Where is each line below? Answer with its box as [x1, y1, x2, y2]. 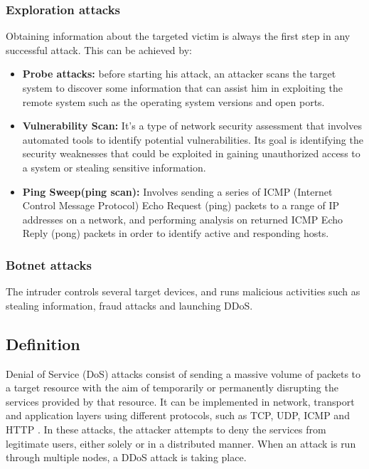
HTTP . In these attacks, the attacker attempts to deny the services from [6, 421, 326, 436]
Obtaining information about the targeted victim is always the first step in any [6, 28, 351, 43]
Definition [6, 332, 80, 354]
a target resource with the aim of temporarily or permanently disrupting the [6, 380, 338, 395]
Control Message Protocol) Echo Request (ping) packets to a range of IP [22, 198, 340, 213]
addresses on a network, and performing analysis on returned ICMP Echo [22, 211, 343, 226]
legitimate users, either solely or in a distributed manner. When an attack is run [6, 436, 356, 450]
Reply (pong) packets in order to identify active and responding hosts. [22, 226, 329, 241]
